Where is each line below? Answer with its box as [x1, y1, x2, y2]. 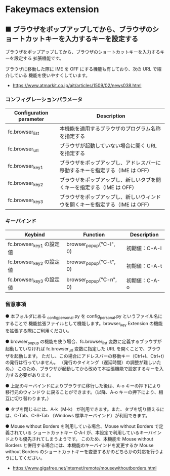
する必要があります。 [9, 372, 54, 378]
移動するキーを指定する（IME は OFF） [60, 167, 153, 174]
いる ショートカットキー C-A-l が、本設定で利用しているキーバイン [22, 429, 162, 435]
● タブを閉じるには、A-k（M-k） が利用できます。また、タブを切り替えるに [5, 406, 164, 412]
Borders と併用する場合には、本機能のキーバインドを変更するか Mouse [5, 442, 154, 448]
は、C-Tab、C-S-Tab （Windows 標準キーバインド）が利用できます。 [5, 412, 150, 418]
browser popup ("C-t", [66, 258, 116, 266]
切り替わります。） [14, 395, 52, 401]
